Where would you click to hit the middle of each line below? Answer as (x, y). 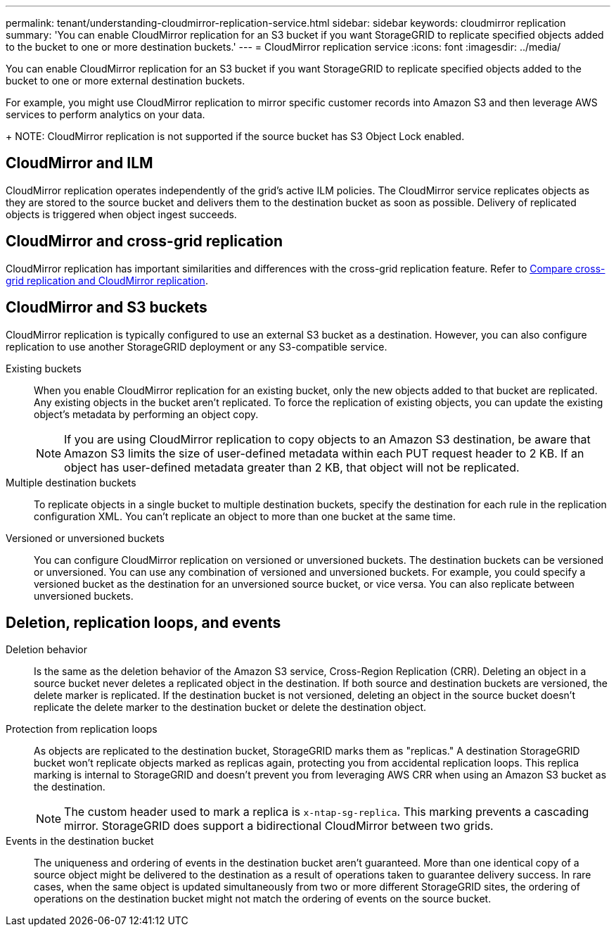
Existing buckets (44, 368)
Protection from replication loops (82, 729)
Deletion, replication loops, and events (143, 622)
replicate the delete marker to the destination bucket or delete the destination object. (230, 707)
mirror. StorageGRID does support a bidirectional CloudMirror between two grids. (279, 826)
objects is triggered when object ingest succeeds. (121, 214)
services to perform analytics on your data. (105, 114)
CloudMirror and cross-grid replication (144, 241)
